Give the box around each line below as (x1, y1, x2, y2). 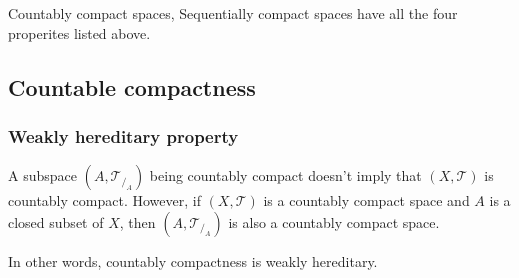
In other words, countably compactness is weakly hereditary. (8, 250, 378, 271)
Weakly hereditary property (8, 123, 239, 148)
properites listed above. (8, 22, 151, 43)
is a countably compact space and (263, 190, 470, 211)
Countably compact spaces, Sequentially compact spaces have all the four (8, 3, 458, 23)
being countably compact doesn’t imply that (149, 165, 422, 186)
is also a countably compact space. (228, 211, 440, 232)
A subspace (8, 165, 77, 186)
